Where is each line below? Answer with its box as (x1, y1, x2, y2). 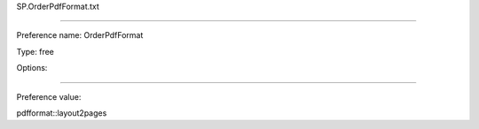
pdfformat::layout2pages (16, 107, 107, 118)
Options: (16, 63, 48, 73)
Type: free (16, 46, 55, 57)
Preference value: (16, 91, 82, 102)
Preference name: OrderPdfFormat (16, 30, 144, 41)
